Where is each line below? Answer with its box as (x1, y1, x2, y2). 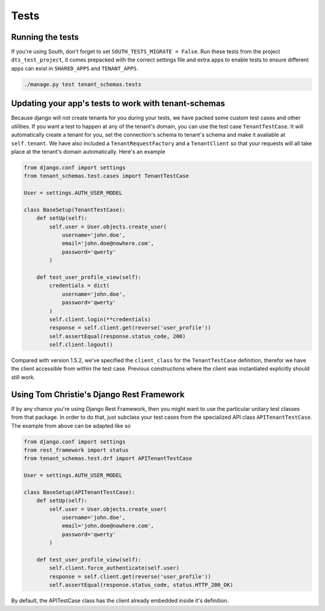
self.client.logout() (49, 341, 113, 348)
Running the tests (11, 32, 79, 42)
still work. (11, 374, 36, 381)
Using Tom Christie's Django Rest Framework (11, 389, 185, 399)
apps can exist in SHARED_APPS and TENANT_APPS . (11, 64, 138, 72)
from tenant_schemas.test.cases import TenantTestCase (23, 172, 189, 180)
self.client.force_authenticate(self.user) (49, 565, 180, 572)
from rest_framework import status (23, 446, 129, 453)
